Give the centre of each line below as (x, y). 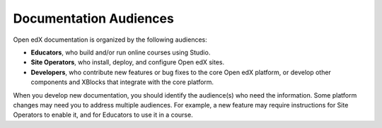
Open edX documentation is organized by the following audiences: (110, 40)
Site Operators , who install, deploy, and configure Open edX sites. (128, 62)
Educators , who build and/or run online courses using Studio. (121, 52)
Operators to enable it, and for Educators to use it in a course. (103, 115)
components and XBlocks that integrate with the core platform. (122, 82)
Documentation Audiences (94, 18)
